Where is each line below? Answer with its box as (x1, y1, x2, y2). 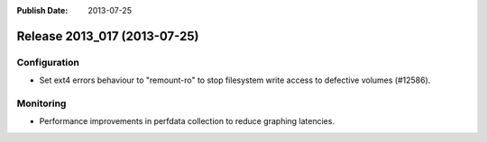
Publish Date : (16, 5, 69, 15)
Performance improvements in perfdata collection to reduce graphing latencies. (39, 116, 335, 127)
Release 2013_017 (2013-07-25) (16, 28, 199, 44)
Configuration (16, 56, 80, 68)
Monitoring (16, 97, 67, 110)
